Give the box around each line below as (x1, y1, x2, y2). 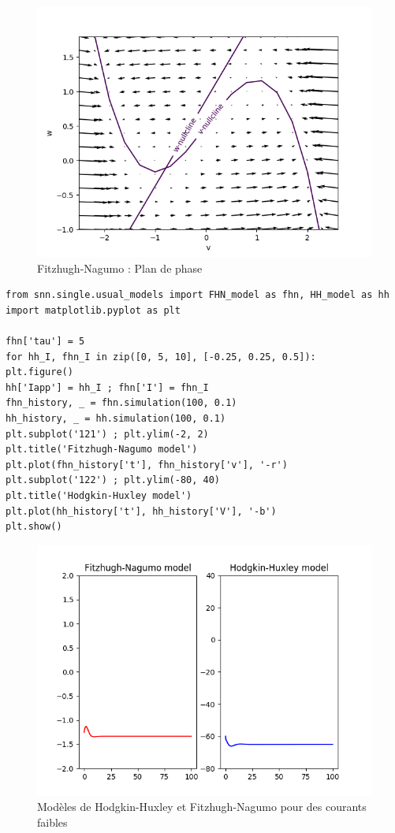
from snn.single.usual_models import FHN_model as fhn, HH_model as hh (6, 289, 389, 301)
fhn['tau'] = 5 (6, 335, 85, 347)
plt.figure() (6, 366, 73, 378)
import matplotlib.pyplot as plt (6, 304, 181, 316)
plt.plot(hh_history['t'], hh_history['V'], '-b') (6, 505, 277, 517)
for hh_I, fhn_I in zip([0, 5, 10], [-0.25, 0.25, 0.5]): (6, 351, 316, 363)
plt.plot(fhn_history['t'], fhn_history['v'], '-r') (6, 459, 288, 470)
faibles (37, 813, 68, 830)
